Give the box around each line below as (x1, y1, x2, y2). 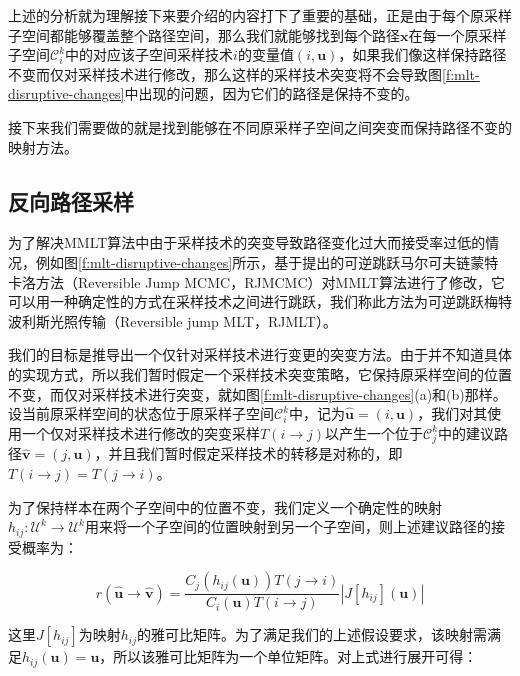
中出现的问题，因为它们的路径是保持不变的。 (124, 83, 419, 104)
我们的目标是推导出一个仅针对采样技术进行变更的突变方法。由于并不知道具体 (8, 344, 512, 365)
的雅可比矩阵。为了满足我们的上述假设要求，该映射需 (137, 624, 488, 645)
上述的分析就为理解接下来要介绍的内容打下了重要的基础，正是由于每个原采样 (8, 5, 512, 25)
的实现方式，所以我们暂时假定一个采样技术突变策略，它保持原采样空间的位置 (8, 363, 512, 384)
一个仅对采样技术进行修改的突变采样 (21, 422, 260, 443)
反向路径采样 (8, 185, 134, 216)
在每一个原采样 (408, 24, 507, 45)
